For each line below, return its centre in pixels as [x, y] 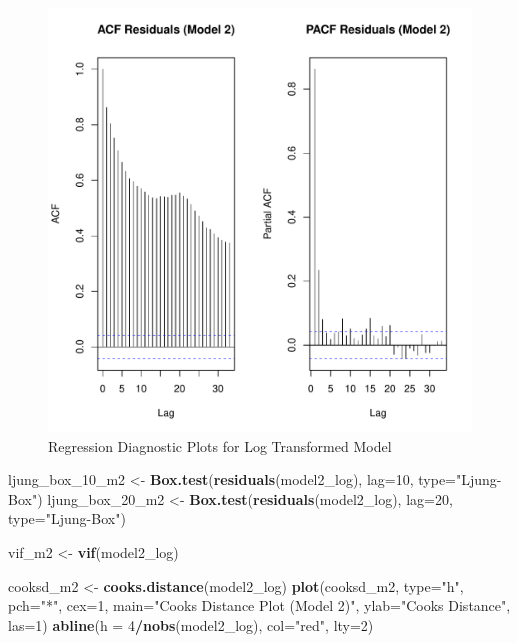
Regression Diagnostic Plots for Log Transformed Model [220, 445]
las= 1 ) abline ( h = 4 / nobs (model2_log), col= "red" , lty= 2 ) [191, 624]
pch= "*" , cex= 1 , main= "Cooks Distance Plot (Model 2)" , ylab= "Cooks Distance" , [259, 605]
